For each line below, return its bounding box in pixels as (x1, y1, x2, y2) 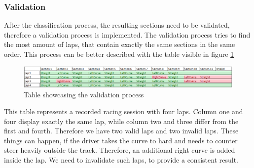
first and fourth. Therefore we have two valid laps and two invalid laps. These (4, 126, 239, 136)
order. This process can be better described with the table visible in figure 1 (4, 49, 234, 59)
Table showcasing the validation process (24, 89, 144, 100)
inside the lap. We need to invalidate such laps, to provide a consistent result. (4, 155, 238, 165)
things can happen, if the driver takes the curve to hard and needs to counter (4, 135, 238, 145)
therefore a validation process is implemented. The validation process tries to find (4, 29, 251, 40)
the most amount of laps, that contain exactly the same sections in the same (4, 39, 235, 49)
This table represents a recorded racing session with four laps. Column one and (4, 106, 243, 117)
